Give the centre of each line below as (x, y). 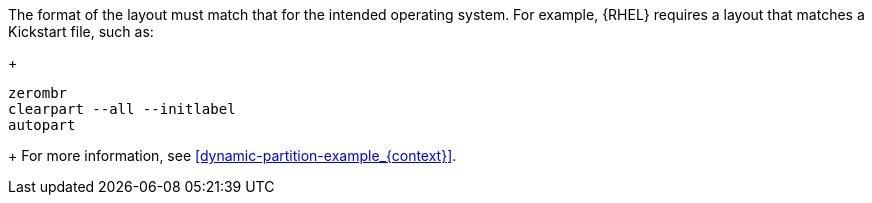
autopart (42, 125)
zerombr (38, 93)
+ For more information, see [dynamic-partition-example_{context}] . (232, 155)
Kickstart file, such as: (81, 31)
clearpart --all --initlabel (122, 109)
